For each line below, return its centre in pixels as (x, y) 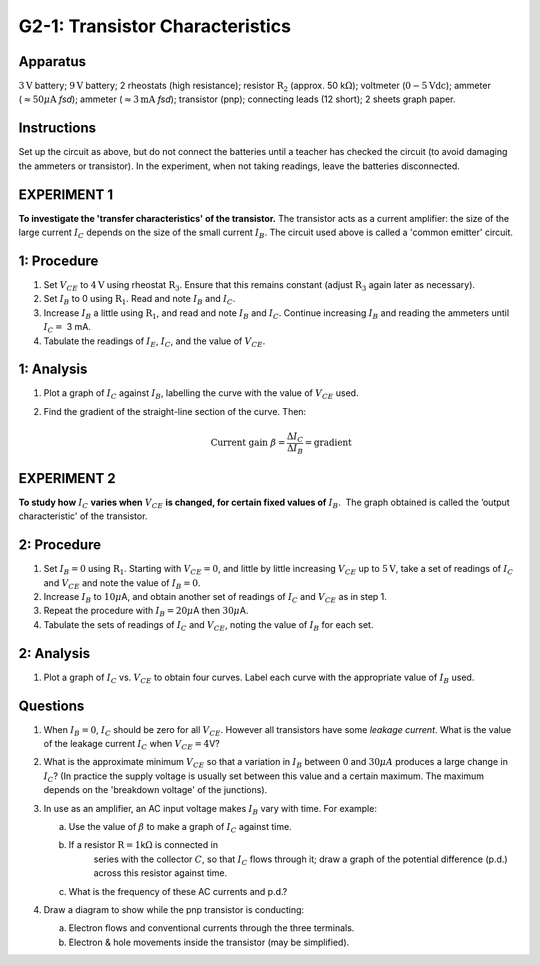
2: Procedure (60, 545)
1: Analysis (53, 369)
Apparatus (52, 61)
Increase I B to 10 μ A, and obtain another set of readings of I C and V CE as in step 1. (215, 598)
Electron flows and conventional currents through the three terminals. (211, 928)
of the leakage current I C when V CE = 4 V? (131, 745)
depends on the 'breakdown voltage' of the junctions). (155, 790)
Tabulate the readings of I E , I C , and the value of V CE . (154, 342)
